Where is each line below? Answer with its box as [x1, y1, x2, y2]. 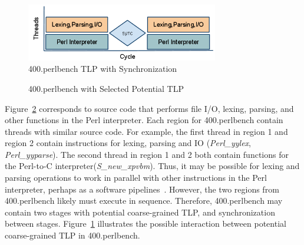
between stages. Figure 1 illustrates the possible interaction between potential [5, 217, 286, 230]
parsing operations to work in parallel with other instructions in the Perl [5, 171, 267, 184]
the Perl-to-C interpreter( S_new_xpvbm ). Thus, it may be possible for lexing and [5, 160, 300, 172]
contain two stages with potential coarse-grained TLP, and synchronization [5, 206, 275, 218]
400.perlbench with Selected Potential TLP [28, 82, 184, 94]
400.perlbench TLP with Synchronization [28, 62, 177, 75]
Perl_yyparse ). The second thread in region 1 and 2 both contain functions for [5, 148, 289, 160]
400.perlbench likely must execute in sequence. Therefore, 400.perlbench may [5, 194, 283, 207]
